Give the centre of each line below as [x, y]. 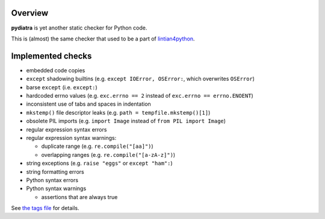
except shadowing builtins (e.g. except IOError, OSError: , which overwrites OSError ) [141, 79]
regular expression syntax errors [67, 129]
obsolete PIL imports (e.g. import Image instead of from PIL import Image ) [126, 121]
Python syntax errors [52, 180]
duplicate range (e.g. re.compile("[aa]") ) [97, 146]
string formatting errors [55, 171]
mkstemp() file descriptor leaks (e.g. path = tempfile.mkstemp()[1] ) [118, 112]
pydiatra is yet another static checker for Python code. [79, 28]
